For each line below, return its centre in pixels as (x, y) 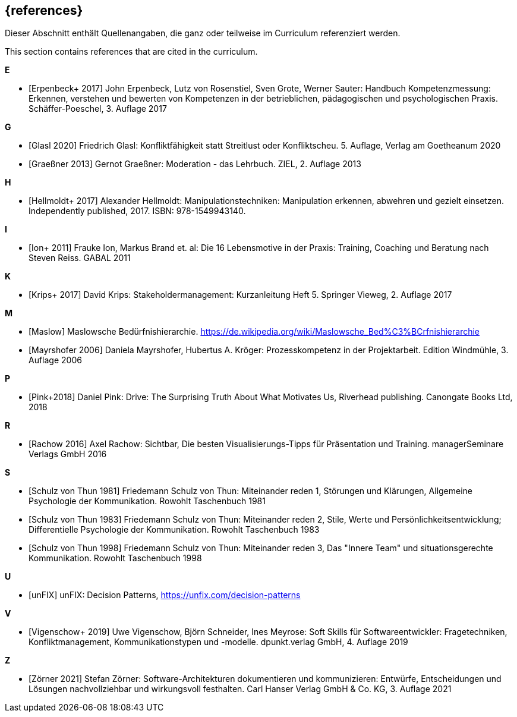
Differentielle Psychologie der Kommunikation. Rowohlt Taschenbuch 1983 (174, 530)
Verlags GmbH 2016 (68, 454)
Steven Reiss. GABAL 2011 (80, 258)
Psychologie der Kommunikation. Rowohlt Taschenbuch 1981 (147, 501)
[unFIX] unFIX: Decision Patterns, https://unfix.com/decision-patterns (165, 595)
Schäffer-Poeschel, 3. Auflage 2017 (98, 109)
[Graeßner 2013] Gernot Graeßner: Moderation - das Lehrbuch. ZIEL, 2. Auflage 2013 (195, 164)
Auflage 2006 (55, 360)
